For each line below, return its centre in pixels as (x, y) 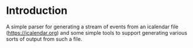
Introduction (37, 11)
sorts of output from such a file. (44, 39)
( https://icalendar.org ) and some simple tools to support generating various (97, 32)
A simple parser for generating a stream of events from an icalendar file (92, 27)
